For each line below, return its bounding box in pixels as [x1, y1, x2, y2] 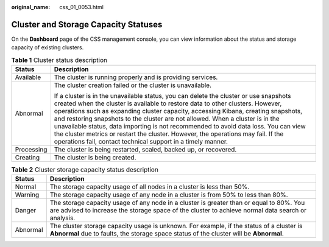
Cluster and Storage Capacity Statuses [11, 19, 163, 30]
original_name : [11, 4, 51, 10]
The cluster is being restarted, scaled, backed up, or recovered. [54, 145, 237, 154]
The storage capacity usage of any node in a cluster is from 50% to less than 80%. [49, 190, 289, 199]
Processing [15, 145, 48, 154]
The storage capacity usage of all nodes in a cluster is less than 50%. [49, 183, 250, 191]
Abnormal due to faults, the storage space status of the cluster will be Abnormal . [49, 229, 285, 238]
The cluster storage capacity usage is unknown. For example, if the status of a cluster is [49, 222, 303, 231]
